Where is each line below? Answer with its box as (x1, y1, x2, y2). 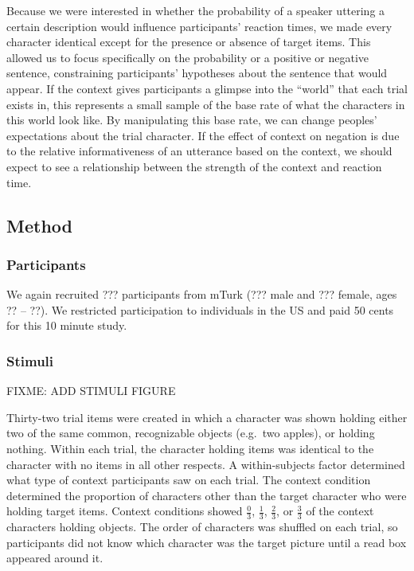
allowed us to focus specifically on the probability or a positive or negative (6, 49, 369, 65)
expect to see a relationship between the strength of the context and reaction (6, 158, 382, 174)
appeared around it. (6, 549, 103, 566)
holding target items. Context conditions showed (6, 503, 243, 519)
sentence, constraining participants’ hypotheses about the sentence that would (6, 65, 388, 81)
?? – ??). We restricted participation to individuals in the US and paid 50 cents (6, 301, 394, 318)
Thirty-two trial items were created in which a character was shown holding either (6, 409, 408, 425)
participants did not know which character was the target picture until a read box (6, 534, 407, 550)
